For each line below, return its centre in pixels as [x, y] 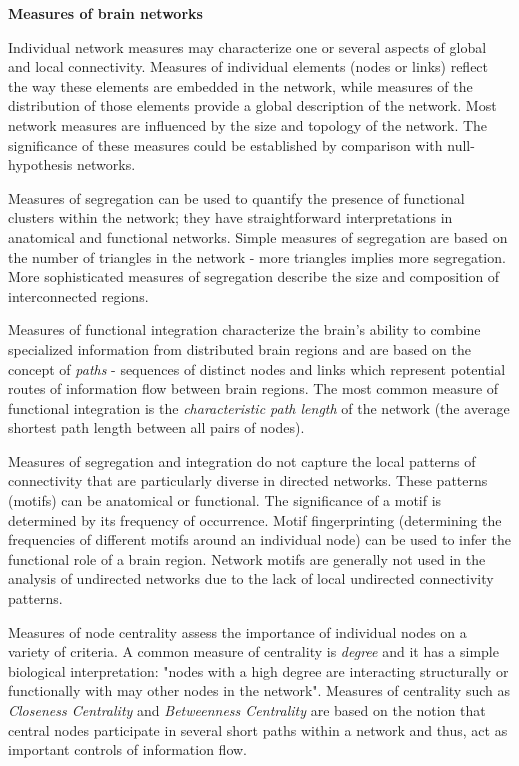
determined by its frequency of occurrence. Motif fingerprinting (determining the [255, 519]
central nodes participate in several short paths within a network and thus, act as [258, 729]
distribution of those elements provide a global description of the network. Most [252, 105]
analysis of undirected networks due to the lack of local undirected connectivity [251, 578]
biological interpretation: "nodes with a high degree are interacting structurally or [258, 670]
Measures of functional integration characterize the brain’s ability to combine [244, 329]
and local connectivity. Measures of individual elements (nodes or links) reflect [248, 66]
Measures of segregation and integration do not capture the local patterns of [242, 460]
